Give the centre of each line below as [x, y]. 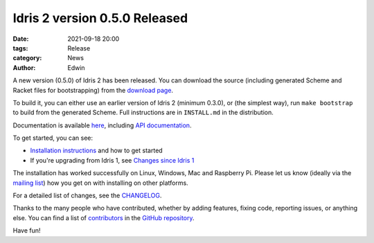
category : [27, 58]
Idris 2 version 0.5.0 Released [100, 18]
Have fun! [27, 231]
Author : [24, 67]
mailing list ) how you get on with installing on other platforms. [100, 183]
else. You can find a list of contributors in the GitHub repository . [104, 217]
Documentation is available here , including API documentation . [102, 125]
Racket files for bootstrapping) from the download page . [93, 90]
